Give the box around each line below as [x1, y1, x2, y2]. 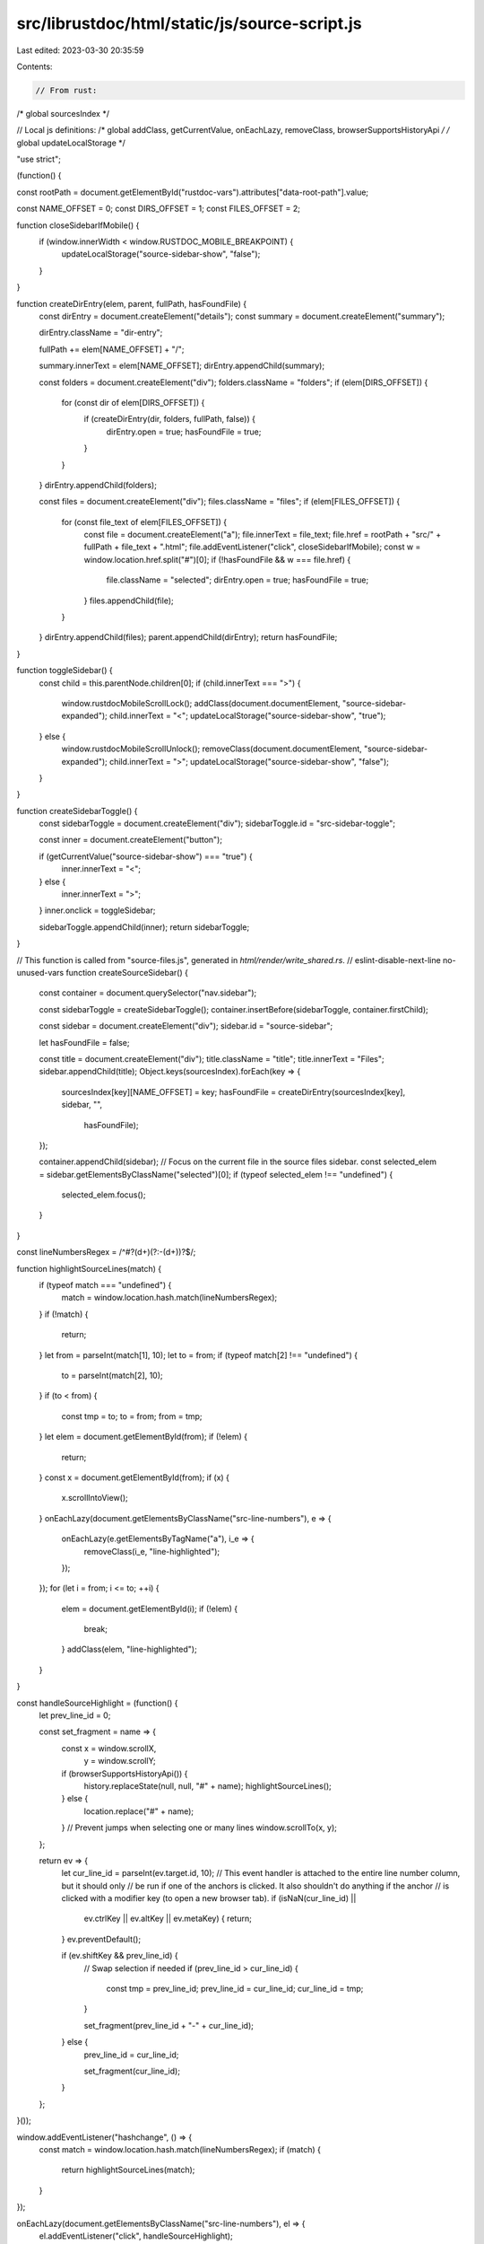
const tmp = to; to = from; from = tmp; [61, 1410, 203, 1422]
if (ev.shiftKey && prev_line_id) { [61, 1950, 178, 1961]
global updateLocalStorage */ [16, 137, 125, 148]
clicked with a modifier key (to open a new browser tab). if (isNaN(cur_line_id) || [61, 1893, 357, 1904]
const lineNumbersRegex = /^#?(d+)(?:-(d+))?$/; [16, 1247, 196, 1258]
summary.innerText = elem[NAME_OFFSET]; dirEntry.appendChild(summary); [39, 360, 325, 372]
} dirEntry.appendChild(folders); [39, 479, 157, 490]
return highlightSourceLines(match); [61, 2164, 195, 2176]
